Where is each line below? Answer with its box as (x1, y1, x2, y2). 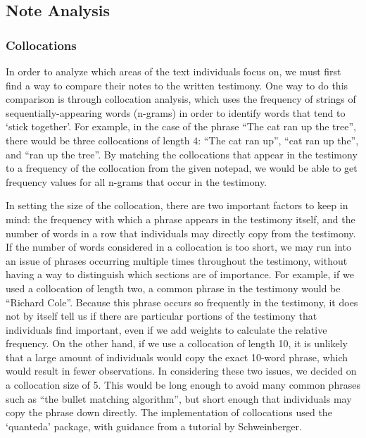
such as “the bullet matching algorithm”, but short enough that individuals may (6, 391, 352, 406)
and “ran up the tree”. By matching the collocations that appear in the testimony (6, 146, 358, 161)
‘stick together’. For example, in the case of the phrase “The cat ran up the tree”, (6, 119, 356, 134)
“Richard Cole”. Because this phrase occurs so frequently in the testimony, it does (6, 294, 358, 309)
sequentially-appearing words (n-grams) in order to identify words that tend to (6, 105, 346, 120)
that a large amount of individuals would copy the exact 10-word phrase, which (6, 349, 348, 364)
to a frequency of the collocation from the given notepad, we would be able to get (6, 161, 358, 175)
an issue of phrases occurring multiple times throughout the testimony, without (6, 253, 348, 268)
